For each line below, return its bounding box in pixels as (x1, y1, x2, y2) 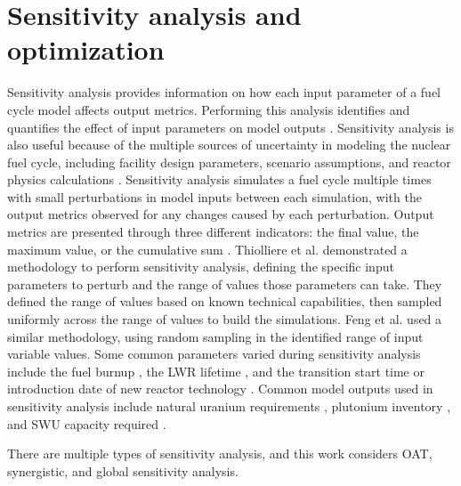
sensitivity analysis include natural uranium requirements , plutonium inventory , (7, 397, 451, 415)
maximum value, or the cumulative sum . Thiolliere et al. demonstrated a (7, 239, 408, 258)
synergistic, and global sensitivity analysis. (7, 461, 239, 480)
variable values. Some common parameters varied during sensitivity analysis (7, 344, 421, 363)
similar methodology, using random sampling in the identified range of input (7, 327, 424, 345)
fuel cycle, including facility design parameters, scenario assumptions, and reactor (7, 152, 451, 171)
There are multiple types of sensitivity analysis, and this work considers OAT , (7, 444, 433, 463)
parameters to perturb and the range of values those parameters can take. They (7, 274, 442, 293)
